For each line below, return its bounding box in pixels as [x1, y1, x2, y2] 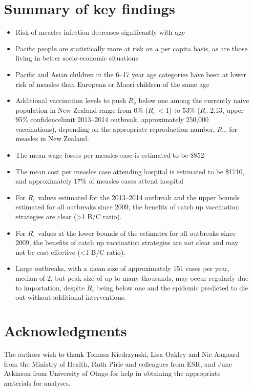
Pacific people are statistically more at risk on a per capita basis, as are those [15, 43, 248, 53]
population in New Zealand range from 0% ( [15, 104, 148, 115]
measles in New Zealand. [15, 133, 89, 144]
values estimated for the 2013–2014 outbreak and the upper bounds [38, 192, 240, 202]
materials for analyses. [4, 377, 71, 388]
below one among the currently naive [138, 95, 249, 105]
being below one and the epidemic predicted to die [97, 282, 248, 292]
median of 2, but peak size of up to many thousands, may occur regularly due [15, 273, 249, 283]
